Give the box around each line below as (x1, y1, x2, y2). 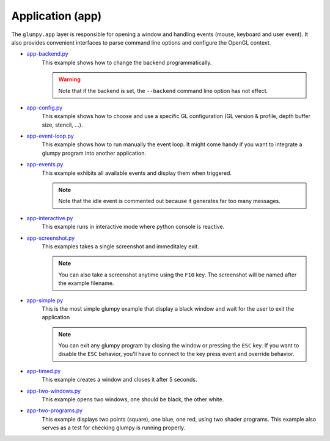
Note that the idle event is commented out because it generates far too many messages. (58, 198, 281, 205)
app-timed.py (26, 367, 61, 374)
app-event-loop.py (26, 132, 75, 140)
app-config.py (26, 104, 63, 111)
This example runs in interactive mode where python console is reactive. (42, 223, 225, 231)
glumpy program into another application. (42, 149, 147, 157)
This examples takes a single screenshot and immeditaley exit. (42, 242, 199, 250)
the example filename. (58, 280, 114, 287)
